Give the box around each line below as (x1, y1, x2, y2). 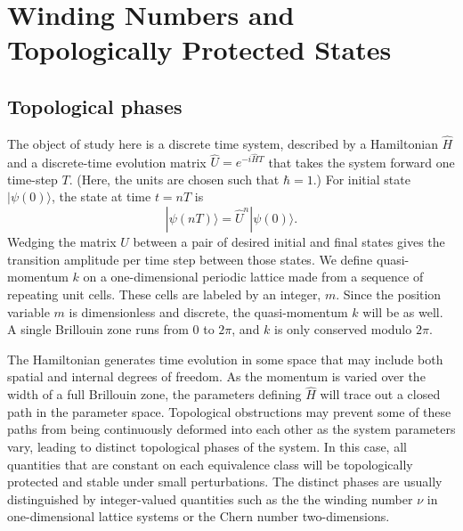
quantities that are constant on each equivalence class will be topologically (7, 454, 413, 473)
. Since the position (336, 285, 442, 303)
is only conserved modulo (274, 320, 412, 339)
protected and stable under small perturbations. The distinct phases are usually (7, 472, 443, 491)
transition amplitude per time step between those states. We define (7, 249, 373, 268)
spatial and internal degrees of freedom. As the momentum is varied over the (7, 367, 426, 386)
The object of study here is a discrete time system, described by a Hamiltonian (7, 134, 438, 152)
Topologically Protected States (7, 31, 392, 68)
